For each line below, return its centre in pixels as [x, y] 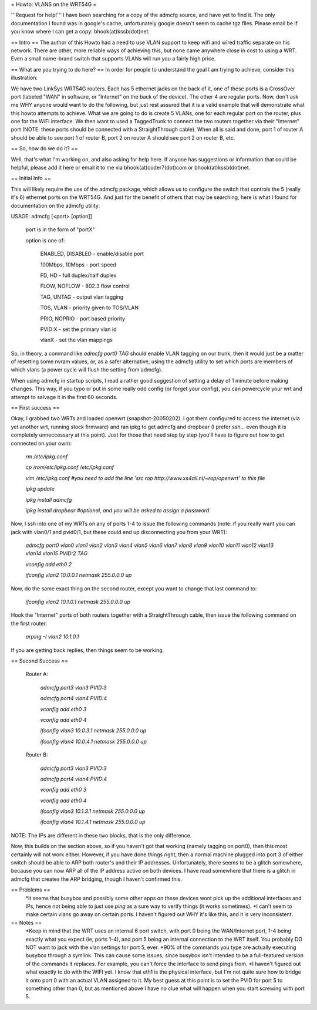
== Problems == [31, 890]
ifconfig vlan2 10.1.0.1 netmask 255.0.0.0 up [78, 602]
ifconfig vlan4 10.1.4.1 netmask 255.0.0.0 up [93, 822]
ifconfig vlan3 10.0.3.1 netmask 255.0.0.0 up [93, 731]
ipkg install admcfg [49, 499]
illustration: [24, 78]
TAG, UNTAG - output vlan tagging [82, 297]
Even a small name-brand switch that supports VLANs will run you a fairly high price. [113, 59]
